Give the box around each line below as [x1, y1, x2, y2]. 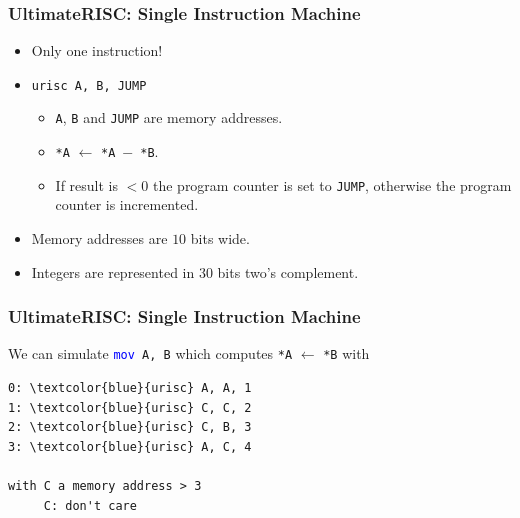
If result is [55, 174, 119, 195]
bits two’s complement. [217, 261, 359, 282]
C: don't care [43, 498, 137, 513]
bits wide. [190, 228, 250, 249]
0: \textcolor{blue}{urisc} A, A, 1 [8, 381, 252, 396]
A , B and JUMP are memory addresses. [55, 107, 283, 128]
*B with [323, 343, 370, 364]
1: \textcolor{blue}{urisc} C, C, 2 [8, 400, 252, 415]
